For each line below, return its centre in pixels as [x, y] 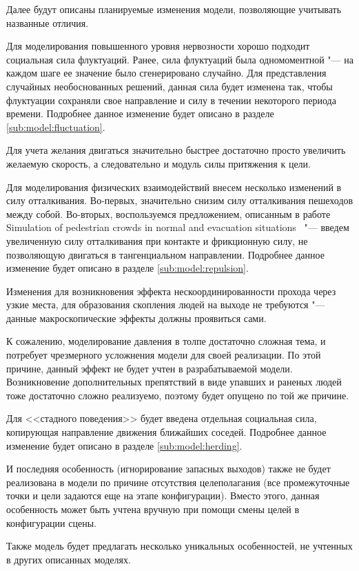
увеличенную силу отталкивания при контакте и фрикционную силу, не [157, 240]
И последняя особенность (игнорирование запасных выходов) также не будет [168, 469]
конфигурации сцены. [51, 522]
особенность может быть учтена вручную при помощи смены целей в [153, 509]
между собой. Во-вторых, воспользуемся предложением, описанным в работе [168, 213]
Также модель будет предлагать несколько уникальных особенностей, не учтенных [179, 546]
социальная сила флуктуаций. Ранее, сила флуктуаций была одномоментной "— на [180, 59]
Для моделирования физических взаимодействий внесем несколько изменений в [174, 187]
